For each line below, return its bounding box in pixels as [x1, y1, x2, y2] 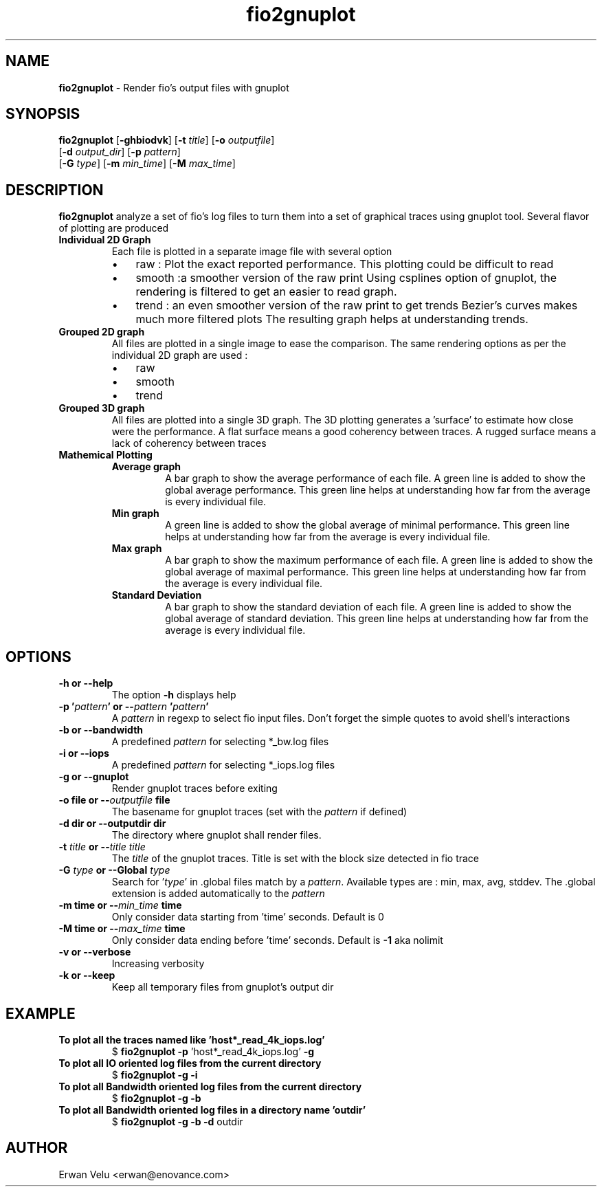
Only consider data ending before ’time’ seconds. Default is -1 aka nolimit [111, 934, 443, 947]
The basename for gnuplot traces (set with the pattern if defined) [111, 806, 408, 818]
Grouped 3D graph [58, 402, 145, 415]
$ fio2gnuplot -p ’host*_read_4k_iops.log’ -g [111, 1045, 315, 1057]
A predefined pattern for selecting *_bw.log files [111, 736, 329, 748]
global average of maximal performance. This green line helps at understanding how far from [165, 566, 586, 578]
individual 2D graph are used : [111, 349, 248, 362]
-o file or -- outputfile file [58, 794, 170, 806]
